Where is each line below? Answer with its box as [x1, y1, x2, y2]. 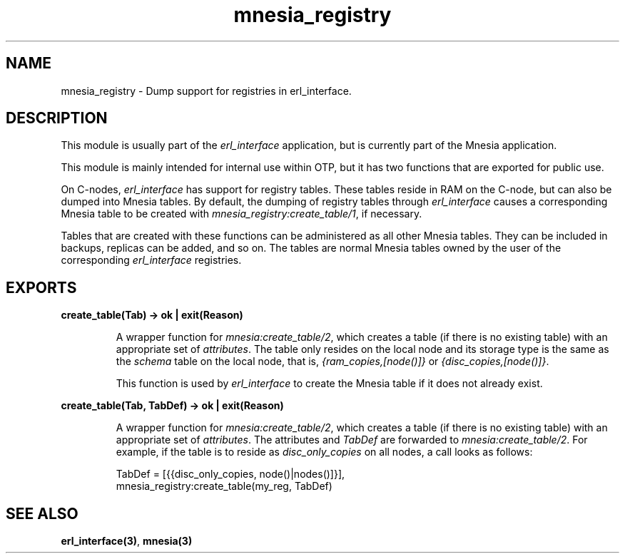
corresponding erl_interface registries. [61, 254, 242, 267]
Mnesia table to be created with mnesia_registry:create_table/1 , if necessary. [61, 207, 422, 220]
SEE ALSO [6, 504, 78, 523]
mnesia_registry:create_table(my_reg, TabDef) [116, 480, 332, 493]
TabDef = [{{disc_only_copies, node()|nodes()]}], [116, 468, 345, 481]
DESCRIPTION [6, 109, 108, 128]
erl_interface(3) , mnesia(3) [61, 535, 193, 548]
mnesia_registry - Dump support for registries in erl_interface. [61, 84, 352, 97]
